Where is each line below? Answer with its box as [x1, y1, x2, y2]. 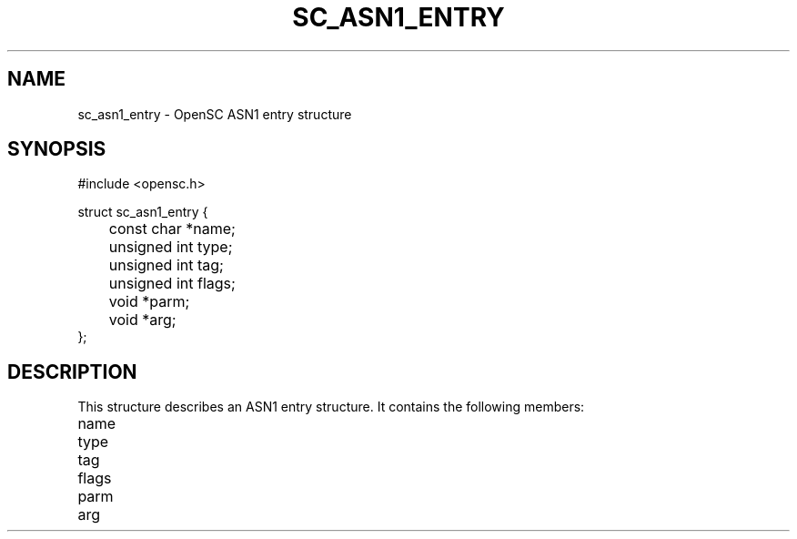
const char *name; [108, 219, 236, 239]
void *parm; [108, 292, 190, 311]
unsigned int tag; [108, 256, 224, 275]
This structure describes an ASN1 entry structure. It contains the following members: [77, 399, 585, 415]
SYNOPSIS [7, 137, 106, 161]
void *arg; [108, 310, 177, 330]
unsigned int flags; [108, 274, 236, 293]
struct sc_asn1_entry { [77, 204, 208, 220]
